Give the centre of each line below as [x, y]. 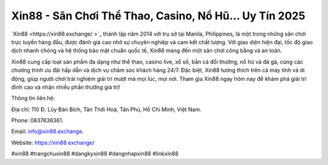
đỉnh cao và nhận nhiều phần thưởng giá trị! [66, 87]
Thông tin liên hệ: [33, 98]
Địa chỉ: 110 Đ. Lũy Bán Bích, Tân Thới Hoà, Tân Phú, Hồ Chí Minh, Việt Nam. [106, 109]
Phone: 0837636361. [37, 120]
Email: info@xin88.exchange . [48, 131]
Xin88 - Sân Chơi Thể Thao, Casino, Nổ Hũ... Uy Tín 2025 [158, 16]
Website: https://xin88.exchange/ [53, 143]
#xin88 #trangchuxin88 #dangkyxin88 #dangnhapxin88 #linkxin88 [95, 154]
